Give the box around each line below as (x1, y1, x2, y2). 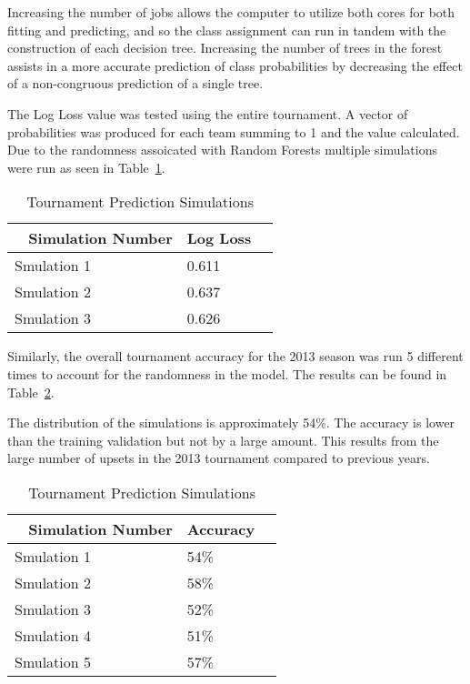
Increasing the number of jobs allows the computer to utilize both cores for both (7, 3, 455, 21)
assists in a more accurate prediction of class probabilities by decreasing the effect (7, 55, 463, 75)
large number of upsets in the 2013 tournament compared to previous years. (7, 448, 430, 468)
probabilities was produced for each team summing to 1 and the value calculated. (7, 122, 460, 141)
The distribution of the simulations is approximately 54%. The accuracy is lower (7, 413, 455, 432)
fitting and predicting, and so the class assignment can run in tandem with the (7, 20, 446, 39)
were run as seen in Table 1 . (7, 157, 165, 176)
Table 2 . (7, 382, 55, 401)
